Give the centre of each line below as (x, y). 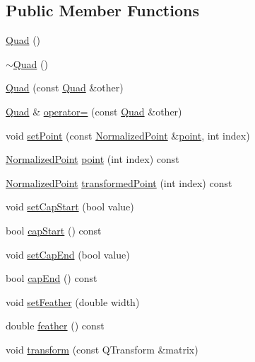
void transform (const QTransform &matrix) (102, 349)
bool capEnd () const (52, 278)
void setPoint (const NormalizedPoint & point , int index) (128, 135)
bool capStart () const (54, 230)
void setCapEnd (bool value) (68, 254)
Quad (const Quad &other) (65, 87)
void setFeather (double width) (73, 301)
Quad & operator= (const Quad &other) (94, 111)
